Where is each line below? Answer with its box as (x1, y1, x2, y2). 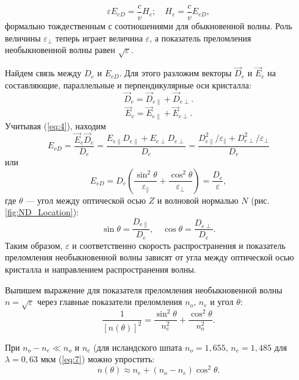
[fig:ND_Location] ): (5, 206, 79, 218)
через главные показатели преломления (37, 295, 182, 308)
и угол (210, 295, 234, 308)
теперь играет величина (55, 31, 143, 44)
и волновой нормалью (157, 193, 239, 206)
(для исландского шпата (93, 340, 182, 353)
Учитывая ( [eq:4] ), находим (5, 119, 106, 132)
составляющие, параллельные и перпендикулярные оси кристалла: (5, 78, 251, 91)
